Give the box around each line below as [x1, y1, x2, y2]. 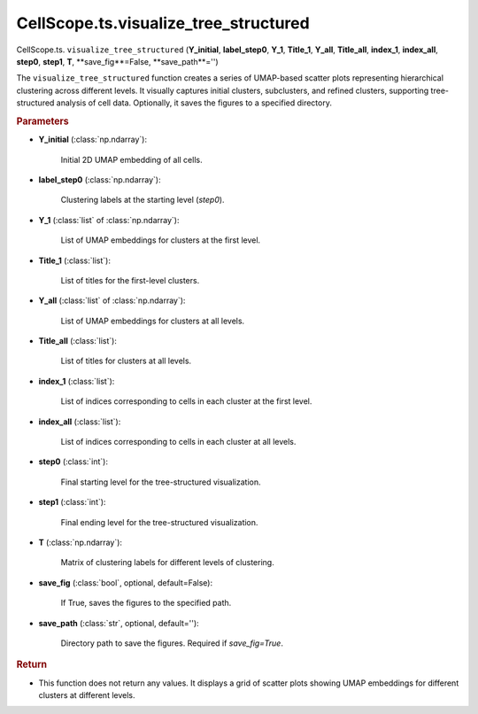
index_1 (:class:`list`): [38, 376, 115, 386]
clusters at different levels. [38, 689, 136, 700]
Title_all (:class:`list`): [38, 336, 117, 346]
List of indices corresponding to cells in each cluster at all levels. [60, 437, 297, 447]
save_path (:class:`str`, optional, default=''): [38, 617, 199, 628]
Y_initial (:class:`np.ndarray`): [38, 134, 148, 145]
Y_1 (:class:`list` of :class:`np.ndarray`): [38, 214, 180, 225]
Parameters [16, 115, 70, 128]
